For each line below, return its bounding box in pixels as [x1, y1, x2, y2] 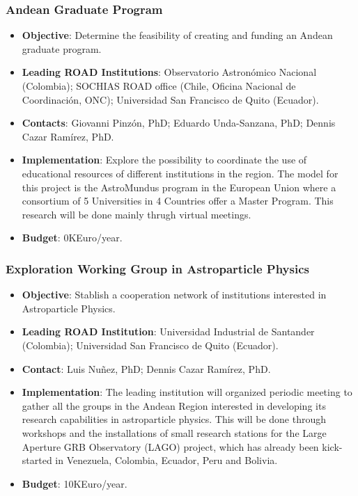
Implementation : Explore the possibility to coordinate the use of [22, 152, 307, 167]
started [22, 453, 52, 467]
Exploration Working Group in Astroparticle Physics [6, 259, 309, 277]
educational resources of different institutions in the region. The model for [22, 166, 338, 180]
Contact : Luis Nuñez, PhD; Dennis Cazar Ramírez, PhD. [22, 361, 271, 376]
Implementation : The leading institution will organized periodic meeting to [22, 385, 352, 399]
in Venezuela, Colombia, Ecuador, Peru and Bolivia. [55, 453, 278, 467]
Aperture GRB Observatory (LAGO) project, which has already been [22, 439, 319, 454]
